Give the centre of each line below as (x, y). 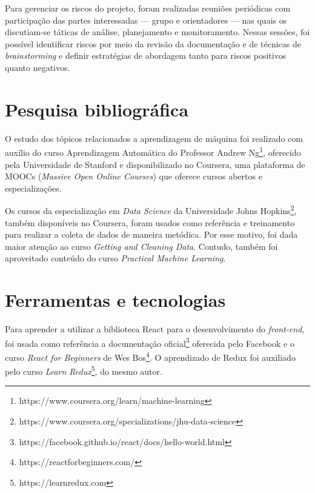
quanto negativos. (38, 67)
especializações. (33, 188)
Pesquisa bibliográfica (97, 109)
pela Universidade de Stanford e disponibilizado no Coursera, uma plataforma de (155, 164)
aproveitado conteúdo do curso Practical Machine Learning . (115, 258)
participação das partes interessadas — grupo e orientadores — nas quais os (146, 20)
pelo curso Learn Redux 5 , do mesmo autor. (84, 370)
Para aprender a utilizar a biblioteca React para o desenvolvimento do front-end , (155, 329)
